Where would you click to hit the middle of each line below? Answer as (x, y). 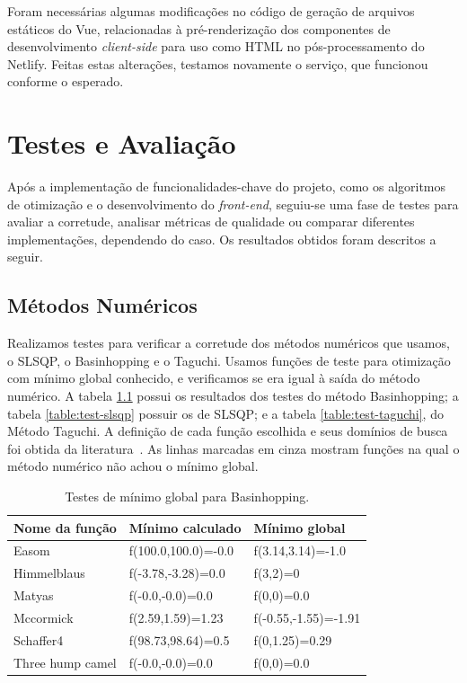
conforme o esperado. (66, 81)
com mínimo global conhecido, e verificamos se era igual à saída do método (214, 378)
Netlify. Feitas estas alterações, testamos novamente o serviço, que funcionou (218, 63)
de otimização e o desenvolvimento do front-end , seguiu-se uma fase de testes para (233, 204)
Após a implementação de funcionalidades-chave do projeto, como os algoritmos (227, 186)
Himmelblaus (49, 573)
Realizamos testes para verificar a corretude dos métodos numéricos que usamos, (229, 343)
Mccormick (44, 617)
